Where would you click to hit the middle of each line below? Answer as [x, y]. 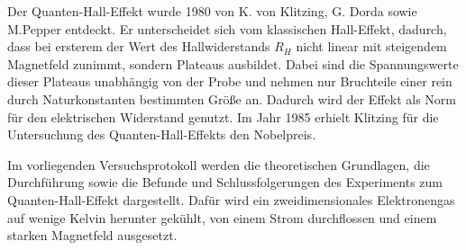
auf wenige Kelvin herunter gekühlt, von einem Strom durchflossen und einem [222, 217]
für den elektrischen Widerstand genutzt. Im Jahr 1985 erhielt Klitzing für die [223, 116]
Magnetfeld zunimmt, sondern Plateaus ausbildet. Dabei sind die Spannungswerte [233, 63]
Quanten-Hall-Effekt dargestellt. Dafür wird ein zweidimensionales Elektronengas [231, 199]
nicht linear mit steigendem [371, 46]
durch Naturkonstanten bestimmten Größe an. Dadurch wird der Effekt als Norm [232, 98]
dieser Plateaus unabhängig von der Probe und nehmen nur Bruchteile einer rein [230, 81]
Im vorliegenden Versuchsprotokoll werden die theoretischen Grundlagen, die [219, 164]
